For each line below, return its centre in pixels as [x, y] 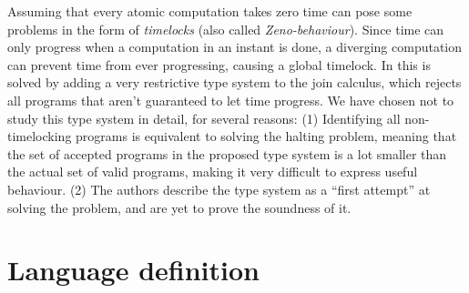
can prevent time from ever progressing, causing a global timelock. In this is [219, 64]
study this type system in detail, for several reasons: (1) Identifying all [204, 118]
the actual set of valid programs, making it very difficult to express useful [213, 172]
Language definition [133, 270]
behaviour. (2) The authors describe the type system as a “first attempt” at [219, 189]
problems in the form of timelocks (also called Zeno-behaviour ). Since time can [226, 29]
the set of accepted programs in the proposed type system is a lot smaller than [227, 153]
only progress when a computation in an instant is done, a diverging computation [235, 47]
